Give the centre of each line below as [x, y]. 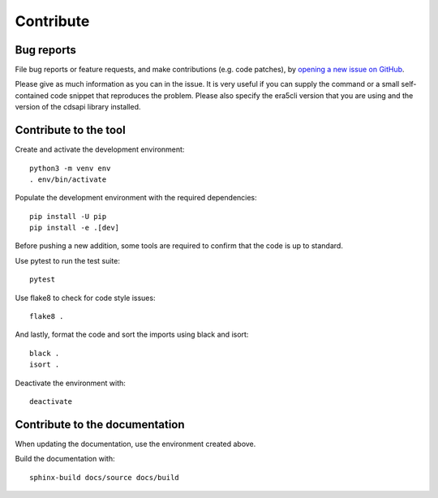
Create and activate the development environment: [100, 149]
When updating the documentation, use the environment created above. [135, 444]
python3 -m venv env [70, 168]
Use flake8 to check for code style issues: [85, 298]
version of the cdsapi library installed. [78, 107]
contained [32, 95]
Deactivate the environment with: [70, 383]
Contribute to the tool [70, 130]
